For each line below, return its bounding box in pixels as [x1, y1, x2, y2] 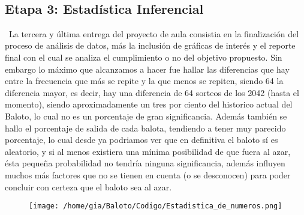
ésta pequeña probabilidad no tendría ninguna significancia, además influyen [5, 157, 285, 169]
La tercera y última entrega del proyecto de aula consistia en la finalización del [8, 27, 299, 40]
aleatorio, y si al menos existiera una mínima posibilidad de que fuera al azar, [5, 145, 291, 157]
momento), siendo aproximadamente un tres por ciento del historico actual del [5, 98, 293, 111]
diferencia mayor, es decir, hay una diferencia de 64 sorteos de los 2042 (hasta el [5, 86, 299, 98]
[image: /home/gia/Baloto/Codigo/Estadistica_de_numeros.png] [29, 202, 282, 211]
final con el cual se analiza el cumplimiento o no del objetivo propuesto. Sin [5, 50, 282, 63]
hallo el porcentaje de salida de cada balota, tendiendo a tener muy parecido [5, 121, 286, 134]
